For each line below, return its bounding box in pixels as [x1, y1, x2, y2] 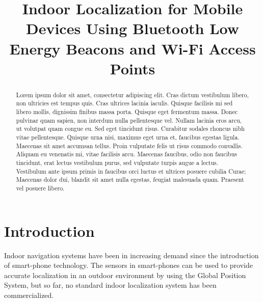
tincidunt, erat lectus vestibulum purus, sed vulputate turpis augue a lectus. [16, 158, 219, 167]
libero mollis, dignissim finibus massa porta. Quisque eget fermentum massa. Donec [16, 107, 238, 116]
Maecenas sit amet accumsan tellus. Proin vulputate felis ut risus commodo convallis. [16, 141, 243, 150]
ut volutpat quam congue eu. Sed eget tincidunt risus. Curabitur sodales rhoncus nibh [16, 124, 245, 133]
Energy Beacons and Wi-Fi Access [9, 38, 256, 59]
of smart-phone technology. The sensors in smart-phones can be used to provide [4, 260, 253, 270]
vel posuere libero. [16, 183, 65, 192]
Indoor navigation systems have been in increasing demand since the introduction [4, 250, 259, 260]
